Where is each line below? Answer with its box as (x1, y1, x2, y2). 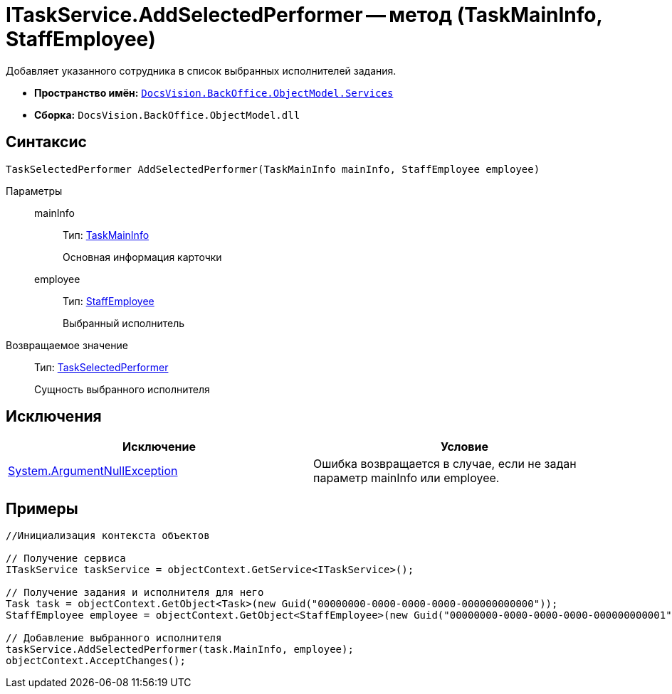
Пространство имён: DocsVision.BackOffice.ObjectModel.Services (34, 86, 394, 99)
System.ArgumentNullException (8, 464, 178, 479)
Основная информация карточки (63, 250, 222, 263)
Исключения (6, 407, 102, 426)
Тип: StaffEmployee (63, 294, 154, 307)
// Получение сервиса (6, 552, 126, 565)
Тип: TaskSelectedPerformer (34, 361, 169, 373)
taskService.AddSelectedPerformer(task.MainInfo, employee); (6, 644, 354, 656)
